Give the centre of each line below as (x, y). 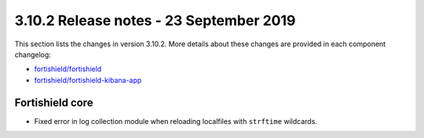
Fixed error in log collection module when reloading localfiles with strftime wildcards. (176, 121)
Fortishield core (54, 102)
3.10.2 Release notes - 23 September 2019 (155, 20)
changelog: (33, 54)
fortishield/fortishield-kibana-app (88, 80)
